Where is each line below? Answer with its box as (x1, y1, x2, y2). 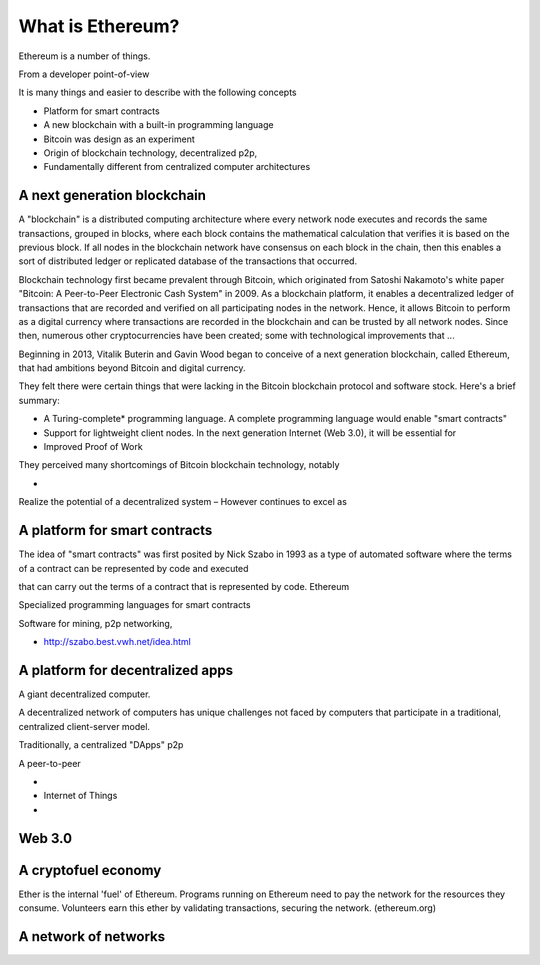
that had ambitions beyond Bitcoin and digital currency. (18, 362, 246, 374)
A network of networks (18, 928, 165, 945)
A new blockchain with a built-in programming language (43, 119, 274, 131)
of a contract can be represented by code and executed (18, 562, 249, 574)
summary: (18, 394, 60, 406)
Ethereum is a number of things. (18, 50, 151, 62)
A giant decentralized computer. (18, 688, 151, 700)
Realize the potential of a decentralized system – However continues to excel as (18, 496, 347, 508)
